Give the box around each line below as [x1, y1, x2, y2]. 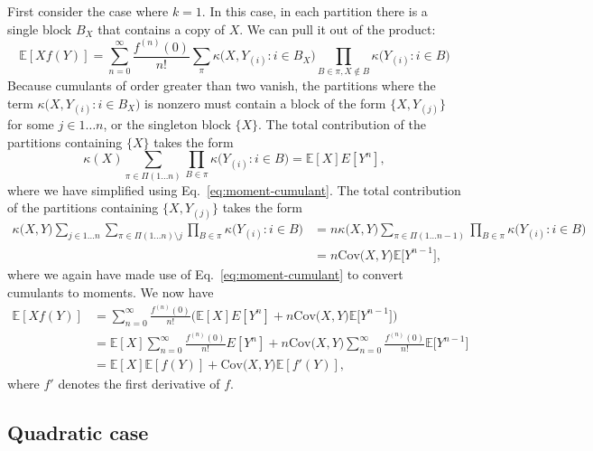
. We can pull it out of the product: [239, 19, 436, 38]
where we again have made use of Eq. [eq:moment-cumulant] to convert [7, 264, 403, 283]
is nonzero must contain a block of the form [144, 94, 386, 113]
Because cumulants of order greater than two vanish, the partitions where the [7, 76, 436, 95]
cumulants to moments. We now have [7, 282, 214, 301]
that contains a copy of [97, 19, 225, 38]
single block [7, 19, 72, 38]
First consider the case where [7, 2, 169, 20]
